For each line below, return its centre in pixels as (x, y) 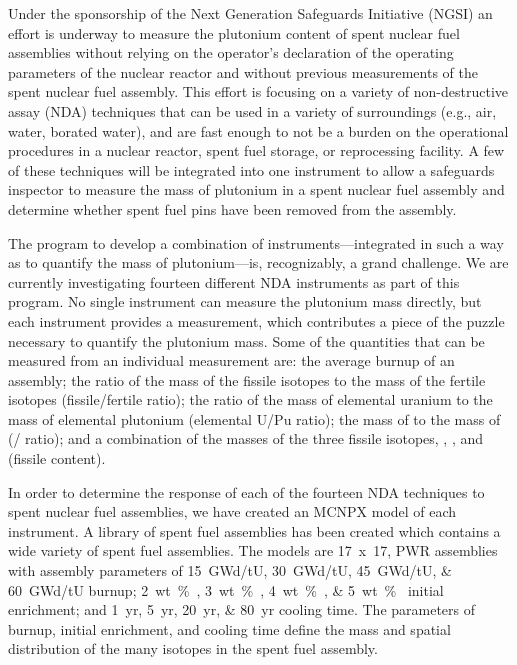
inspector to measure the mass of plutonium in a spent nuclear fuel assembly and (256, 189)
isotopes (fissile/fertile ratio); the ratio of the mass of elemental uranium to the (250, 399)
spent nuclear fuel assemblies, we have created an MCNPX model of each (232, 511)
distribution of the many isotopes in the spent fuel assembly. (193, 648)
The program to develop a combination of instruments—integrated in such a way (256, 242)
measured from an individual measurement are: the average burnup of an (231, 360)
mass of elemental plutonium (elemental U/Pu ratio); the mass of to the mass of (254, 418)
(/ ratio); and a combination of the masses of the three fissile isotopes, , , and (246, 438)
